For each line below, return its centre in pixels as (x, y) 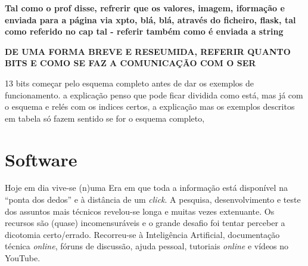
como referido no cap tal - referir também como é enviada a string (144, 31)
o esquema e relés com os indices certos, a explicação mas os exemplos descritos (150, 106)
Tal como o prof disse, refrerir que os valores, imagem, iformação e (145, 8)
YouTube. (23, 258)
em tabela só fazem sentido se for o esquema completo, (105, 118)
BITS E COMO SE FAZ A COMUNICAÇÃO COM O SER (130, 63)
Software (41, 159)
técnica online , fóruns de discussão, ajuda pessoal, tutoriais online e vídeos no (147, 246)
